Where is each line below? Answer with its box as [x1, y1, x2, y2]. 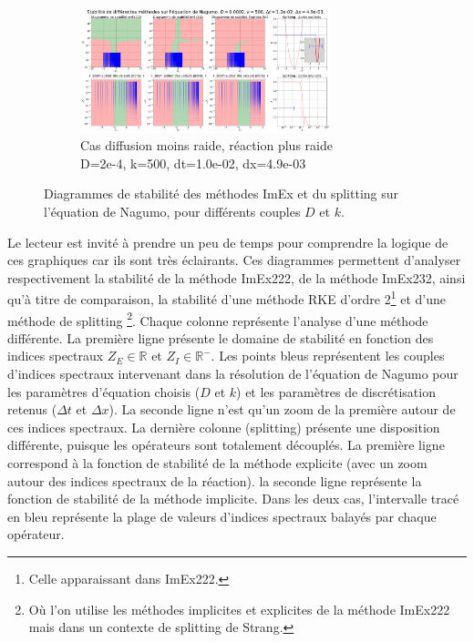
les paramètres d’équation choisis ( [7, 382, 201, 401]
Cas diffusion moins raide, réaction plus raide [80, 136, 333, 155]
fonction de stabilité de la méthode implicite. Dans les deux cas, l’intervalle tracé [7, 489, 459, 508]
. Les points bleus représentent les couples [211, 346, 445, 365]
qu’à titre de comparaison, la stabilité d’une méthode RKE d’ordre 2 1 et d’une [7, 287, 447, 308]
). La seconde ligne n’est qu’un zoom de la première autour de [108, 400, 456, 419]
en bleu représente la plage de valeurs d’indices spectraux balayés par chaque [7, 506, 437, 525]
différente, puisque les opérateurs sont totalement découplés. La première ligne [7, 435, 445, 454]
